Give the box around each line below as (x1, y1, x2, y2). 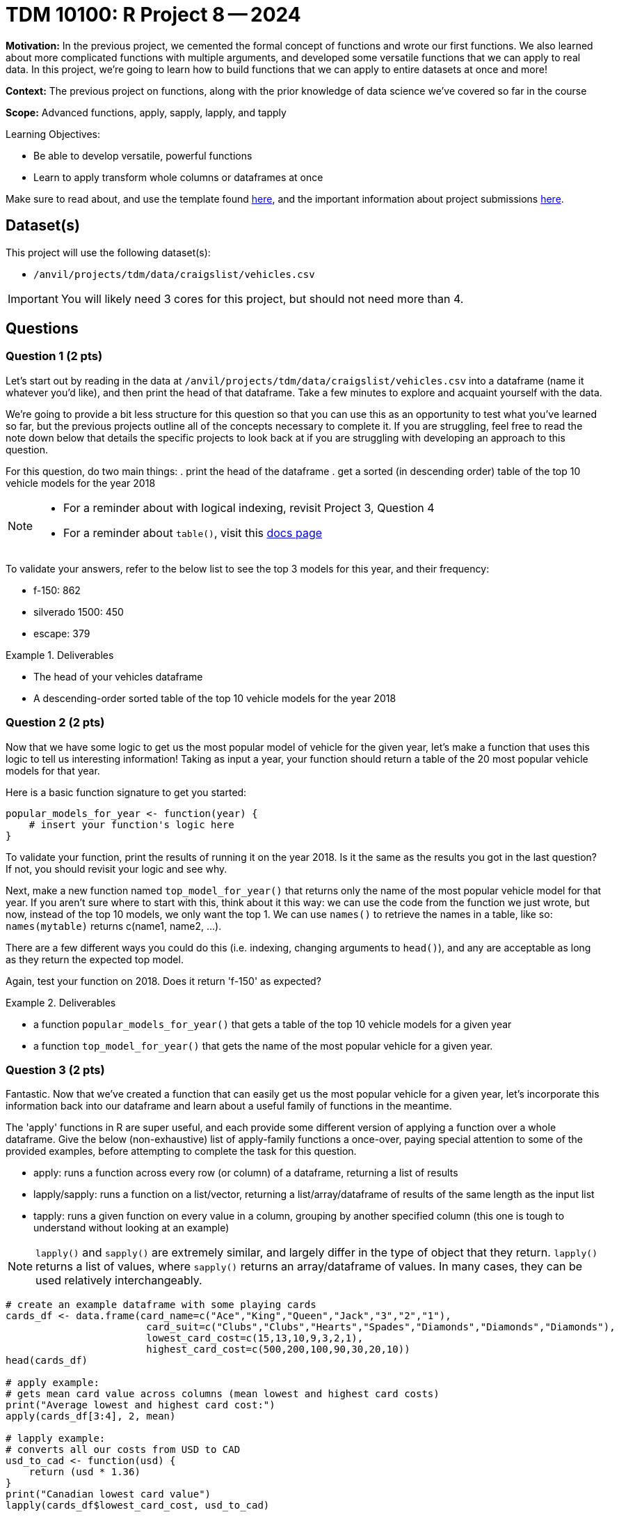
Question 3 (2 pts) (6, 1062, 105, 1077)
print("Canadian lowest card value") (6, 1488, 211, 1500)
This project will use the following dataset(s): (6, 246, 211, 258)
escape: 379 (33, 627, 90, 639)
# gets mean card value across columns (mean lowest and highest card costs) (6, 1388, 440, 1400)
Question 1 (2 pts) (6, 349, 103, 364)
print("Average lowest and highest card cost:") (6, 1399, 275, 1411)
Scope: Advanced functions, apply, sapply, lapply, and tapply (6, 106, 287, 118)
